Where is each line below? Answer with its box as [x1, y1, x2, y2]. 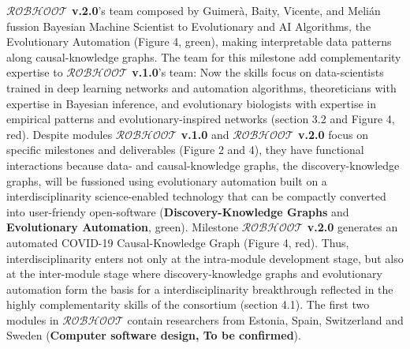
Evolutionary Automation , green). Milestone [6, 219, 239, 235]
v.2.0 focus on [298, 126, 368, 142]
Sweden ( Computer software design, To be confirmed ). [6, 327, 301, 343]
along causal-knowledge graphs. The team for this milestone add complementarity [6, 48, 401, 65]
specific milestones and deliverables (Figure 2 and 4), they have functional [6, 141, 364, 158]
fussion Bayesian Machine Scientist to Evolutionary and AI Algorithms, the [6, 17, 371, 34]
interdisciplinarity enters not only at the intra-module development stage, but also [6, 250, 404, 266]
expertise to [6, 64, 63, 81]
